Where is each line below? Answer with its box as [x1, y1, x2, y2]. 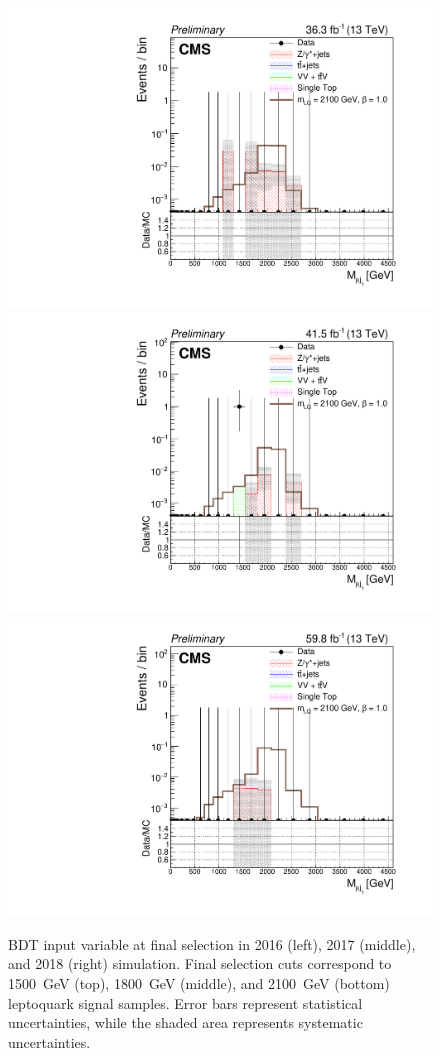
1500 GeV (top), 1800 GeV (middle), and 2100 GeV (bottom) [8, 972, 390, 993]
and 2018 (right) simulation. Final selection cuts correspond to [8, 953, 392, 974]
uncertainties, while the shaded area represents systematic [8, 1012, 363, 1033]
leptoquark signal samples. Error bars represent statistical [8, 992, 363, 1013]
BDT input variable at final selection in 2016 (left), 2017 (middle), [8, 933, 416, 954]
